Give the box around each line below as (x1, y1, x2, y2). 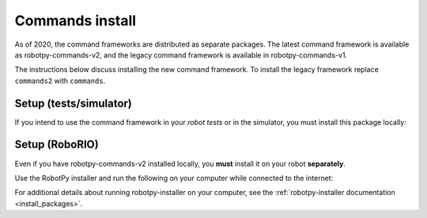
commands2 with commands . (14, 76, 106, 85)
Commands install (14, 12, 137, 29)
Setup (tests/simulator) (14, 96, 132, 110)
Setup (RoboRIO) (14, 138, 99, 152)
